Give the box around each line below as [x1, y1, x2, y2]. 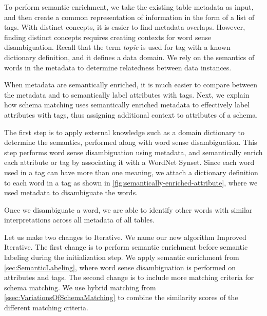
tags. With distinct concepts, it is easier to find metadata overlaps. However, [4, 22, 245, 32]
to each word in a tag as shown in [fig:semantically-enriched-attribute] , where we [4, 177, 258, 188]
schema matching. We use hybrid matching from [4, 282, 156, 292]
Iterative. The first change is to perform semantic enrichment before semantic [4, 241, 248, 252]
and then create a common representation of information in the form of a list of [4, 11, 255, 22]
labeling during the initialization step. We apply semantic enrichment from [4, 252, 239, 263]
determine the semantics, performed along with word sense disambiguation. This [4, 137, 257, 147]
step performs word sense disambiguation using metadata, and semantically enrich [4, 146, 263, 157]
